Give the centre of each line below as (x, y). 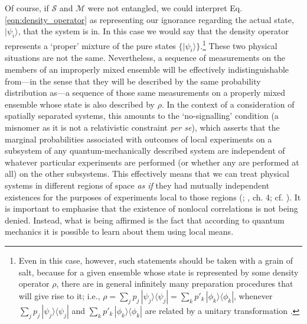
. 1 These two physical (239, 44)
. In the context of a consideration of (228, 104)
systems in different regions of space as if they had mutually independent (137, 185)
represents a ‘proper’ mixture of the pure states (90, 45)
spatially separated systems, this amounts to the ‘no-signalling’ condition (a (142, 116)
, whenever (253, 295)
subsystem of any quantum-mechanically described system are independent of (145, 150)
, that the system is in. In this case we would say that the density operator (153, 31)
